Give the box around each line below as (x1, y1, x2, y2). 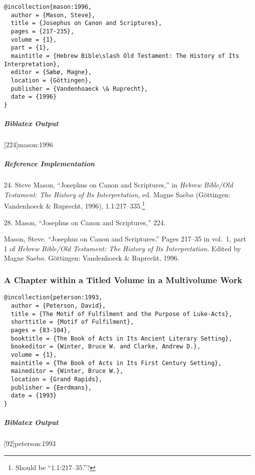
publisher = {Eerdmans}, (11, 384, 92, 391)
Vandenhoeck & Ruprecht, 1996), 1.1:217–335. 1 (4, 199, 145, 211)
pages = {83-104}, (11, 326, 71, 334)
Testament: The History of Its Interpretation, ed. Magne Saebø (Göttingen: (4, 189, 231, 199)
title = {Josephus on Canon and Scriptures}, (11, 20, 162, 27)
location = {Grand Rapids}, (11, 375, 102, 383)
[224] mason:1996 (4, 139, 53, 150)
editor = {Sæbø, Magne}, (11, 69, 92, 76)
